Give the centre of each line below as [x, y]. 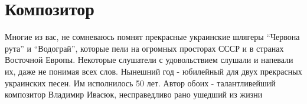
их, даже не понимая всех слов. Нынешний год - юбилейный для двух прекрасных [153, 71]
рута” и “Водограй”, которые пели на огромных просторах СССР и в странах [144, 48]
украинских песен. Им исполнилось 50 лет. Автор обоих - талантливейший [140, 83]
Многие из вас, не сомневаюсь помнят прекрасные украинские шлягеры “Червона [152, 37]
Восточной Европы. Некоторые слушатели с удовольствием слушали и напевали [149, 60]
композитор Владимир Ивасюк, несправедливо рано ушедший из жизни [134, 94]
